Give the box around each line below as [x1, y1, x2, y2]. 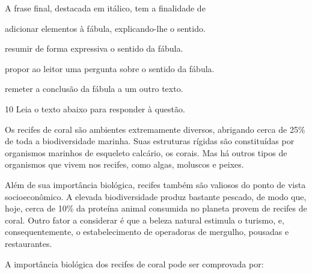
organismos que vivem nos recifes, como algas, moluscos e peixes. [5, 158, 244, 171]
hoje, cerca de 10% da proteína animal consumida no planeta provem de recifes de [5, 202, 307, 215]
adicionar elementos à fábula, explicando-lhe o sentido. [5, 22, 206, 34]
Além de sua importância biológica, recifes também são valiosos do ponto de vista [5, 178, 306, 190]
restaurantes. [5, 237, 52, 249]
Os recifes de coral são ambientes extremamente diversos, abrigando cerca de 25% [5, 123, 305, 135]
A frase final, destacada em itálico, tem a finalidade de [5, 2, 206, 14]
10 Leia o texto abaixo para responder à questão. [5, 102, 185, 115]
